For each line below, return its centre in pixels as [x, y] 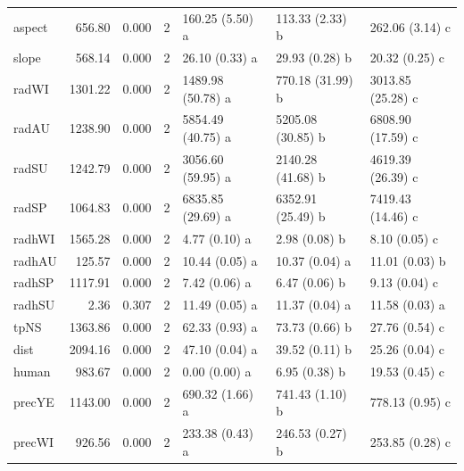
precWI [34, 441]
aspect [31, 26]
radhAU [35, 260]
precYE [34, 402]
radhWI [34, 238]
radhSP [34, 282]
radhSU [34, 305]
